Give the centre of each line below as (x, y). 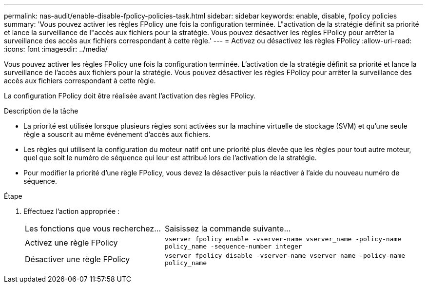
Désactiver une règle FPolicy (78, 259)
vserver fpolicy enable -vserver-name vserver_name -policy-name (283, 239)
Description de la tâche (41, 111)
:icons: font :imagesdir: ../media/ (56, 49)
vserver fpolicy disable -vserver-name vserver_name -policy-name (285, 256)
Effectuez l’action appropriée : (72, 211)
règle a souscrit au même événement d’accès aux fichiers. (117, 134)
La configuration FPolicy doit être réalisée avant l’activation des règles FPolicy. (130, 96)
